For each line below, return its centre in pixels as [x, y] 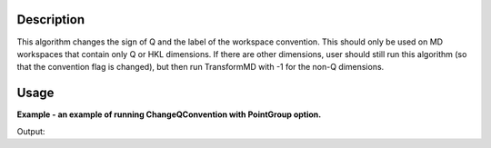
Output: [31, 131]
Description [51, 20]
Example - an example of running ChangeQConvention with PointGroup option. [169, 114]
